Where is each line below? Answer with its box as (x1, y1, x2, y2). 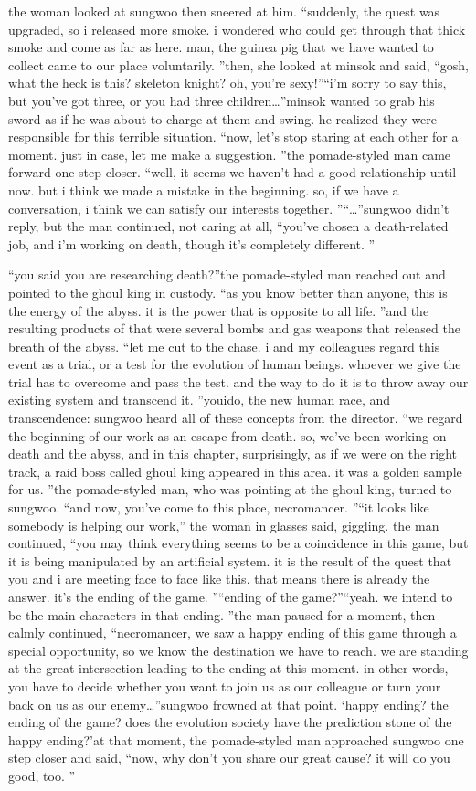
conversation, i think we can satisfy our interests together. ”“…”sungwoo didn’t (8, 198, 450, 217)
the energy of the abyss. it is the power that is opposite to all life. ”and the (8, 301, 429, 320)
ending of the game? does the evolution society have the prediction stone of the (8, 712, 452, 732)
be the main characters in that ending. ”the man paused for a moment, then (8, 605, 436, 624)
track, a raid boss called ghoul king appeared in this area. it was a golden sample (8, 461, 462, 480)
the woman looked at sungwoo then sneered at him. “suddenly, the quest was (8, 2, 440, 20)
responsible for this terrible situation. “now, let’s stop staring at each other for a (8, 127, 459, 146)
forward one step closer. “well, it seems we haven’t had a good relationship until (8, 163, 457, 182)
